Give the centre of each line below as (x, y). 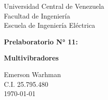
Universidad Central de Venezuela (54, 6)
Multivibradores (31, 58)
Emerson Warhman (32, 74)
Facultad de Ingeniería (37, 15)
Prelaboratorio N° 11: (41, 41)
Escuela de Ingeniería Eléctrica (50, 25)
